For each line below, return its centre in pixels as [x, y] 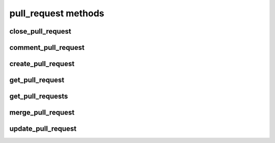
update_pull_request [43, 129]
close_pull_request [40, 31]
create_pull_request [42, 64]
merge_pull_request [42, 113]
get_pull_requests [39, 96]
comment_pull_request [47, 48]
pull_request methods [57, 13]
